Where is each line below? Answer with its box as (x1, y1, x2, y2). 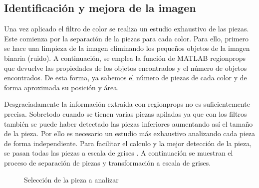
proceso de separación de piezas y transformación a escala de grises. (4, 157, 211, 168)
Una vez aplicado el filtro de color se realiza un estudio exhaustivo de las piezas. (4, 23, 249, 34)
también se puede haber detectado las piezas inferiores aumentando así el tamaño (4, 118, 253, 129)
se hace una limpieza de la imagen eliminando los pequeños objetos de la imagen (4, 43, 250, 53)
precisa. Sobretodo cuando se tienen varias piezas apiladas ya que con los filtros (4, 108, 247, 119)
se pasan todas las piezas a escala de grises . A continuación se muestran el (4, 148, 233, 158)
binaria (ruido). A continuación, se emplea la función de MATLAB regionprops (4, 52, 246, 63)
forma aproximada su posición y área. (4, 82, 119, 92)
